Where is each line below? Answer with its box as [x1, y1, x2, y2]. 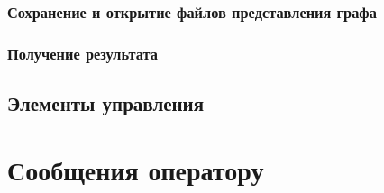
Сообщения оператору [7, 151, 264, 188]
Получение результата [7, 41, 158, 64]
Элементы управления [7, 89, 205, 117]
